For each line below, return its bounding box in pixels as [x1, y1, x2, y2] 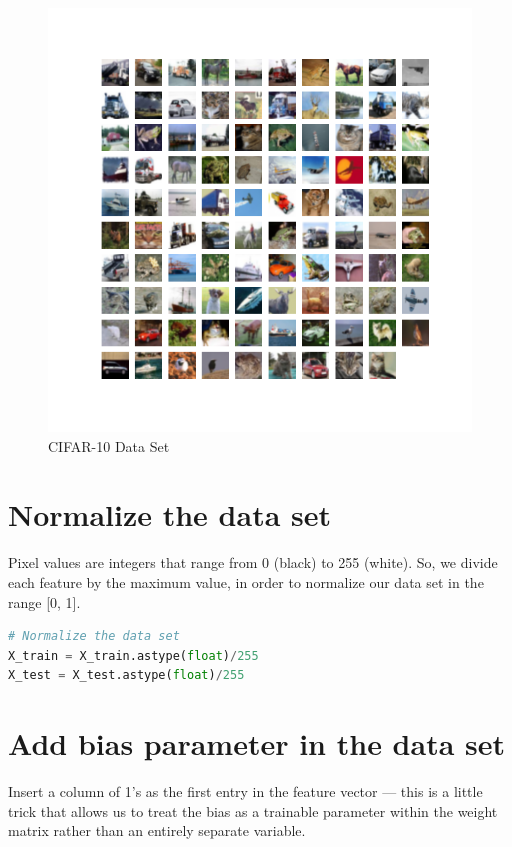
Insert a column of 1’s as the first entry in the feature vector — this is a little [8, 781, 483, 801]
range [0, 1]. [8, 591, 81, 612]
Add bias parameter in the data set [8, 723, 506, 764]
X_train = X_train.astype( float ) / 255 [8, 648, 259, 663]
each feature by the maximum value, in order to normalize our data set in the [8, 571, 484, 592]
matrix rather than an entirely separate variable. [8, 820, 306, 841]
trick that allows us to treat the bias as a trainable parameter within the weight [8, 800, 498, 821]
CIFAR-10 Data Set [48, 435, 170, 456]
